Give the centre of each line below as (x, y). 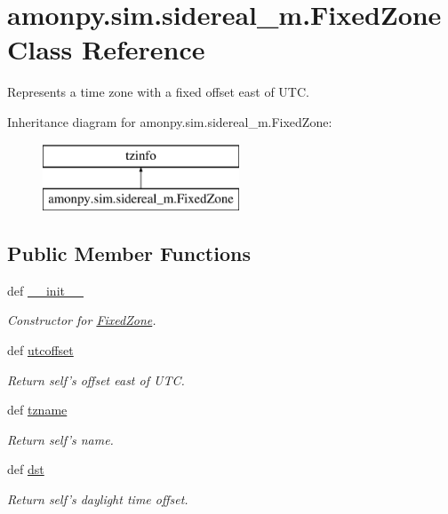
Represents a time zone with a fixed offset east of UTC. (158, 92)
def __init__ (45, 290)
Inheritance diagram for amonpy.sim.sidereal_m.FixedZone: (170, 121)
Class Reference (106, 49)
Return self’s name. (60, 439)
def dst (26, 469)
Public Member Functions (129, 253)
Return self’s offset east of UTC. (96, 380)
